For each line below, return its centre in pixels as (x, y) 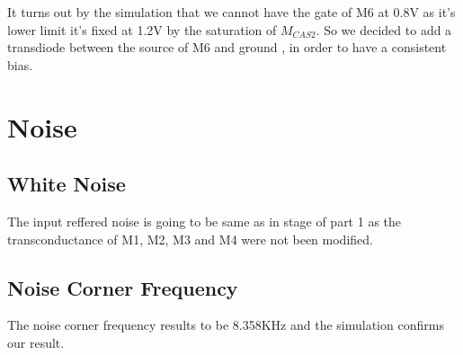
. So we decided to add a (384, 29)
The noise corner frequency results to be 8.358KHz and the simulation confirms (226, 325)
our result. (36, 342)
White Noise (67, 184)
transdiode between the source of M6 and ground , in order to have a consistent (227, 47)
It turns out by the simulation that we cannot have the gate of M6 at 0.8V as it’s (231, 12)
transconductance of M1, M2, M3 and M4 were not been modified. (190, 239)
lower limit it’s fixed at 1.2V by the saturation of (142, 29)
